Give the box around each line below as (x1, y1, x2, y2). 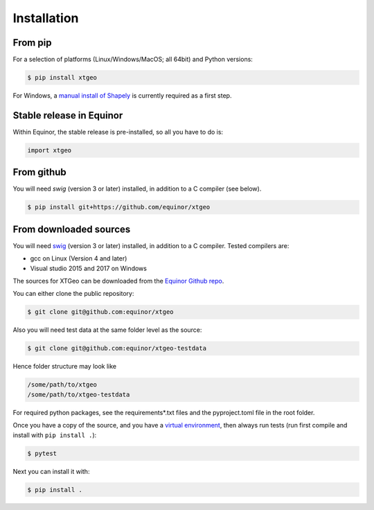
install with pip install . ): (12, 430, 97, 439)
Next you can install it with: (12, 467, 90, 475)
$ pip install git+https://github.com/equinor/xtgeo (27, 203, 211, 211)
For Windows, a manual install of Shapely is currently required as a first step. (12, 91, 232, 100)
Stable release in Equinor (12, 109, 123, 121)
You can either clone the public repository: (12, 290, 134, 298)
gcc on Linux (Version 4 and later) (30, 254, 127, 263)
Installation (12, 10, 79, 26)
